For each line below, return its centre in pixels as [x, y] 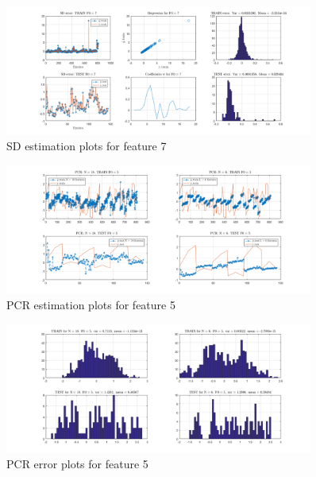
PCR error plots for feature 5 [77, 464]
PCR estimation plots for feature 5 [91, 305]
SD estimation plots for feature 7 [87, 146]
